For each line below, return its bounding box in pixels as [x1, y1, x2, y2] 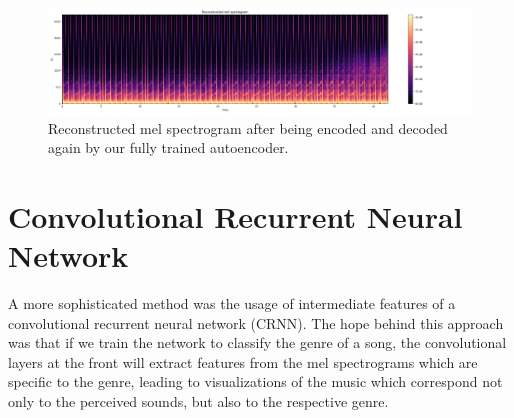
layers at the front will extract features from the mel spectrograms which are [8, 351, 478, 372]
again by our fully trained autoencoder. [48, 137, 289, 158]
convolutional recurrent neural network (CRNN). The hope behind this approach [8, 312, 504, 333]
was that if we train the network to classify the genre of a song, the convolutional [8, 332, 507, 353]
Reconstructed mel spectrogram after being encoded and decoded [48, 117, 448, 138]
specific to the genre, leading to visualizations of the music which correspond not [8, 371, 503, 392]
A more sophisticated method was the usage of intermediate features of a [8, 293, 456, 314]
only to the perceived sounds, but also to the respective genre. [8, 391, 389, 412]
